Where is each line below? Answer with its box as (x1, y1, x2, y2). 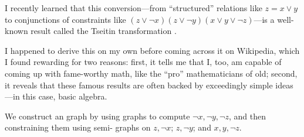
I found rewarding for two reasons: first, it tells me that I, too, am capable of (5, 56, 282, 68)
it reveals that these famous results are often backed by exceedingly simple (5, 78, 273, 91)
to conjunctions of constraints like (5, 13, 126, 25)
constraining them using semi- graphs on (5, 121, 151, 133)
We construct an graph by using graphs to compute (5, 109, 190, 122)
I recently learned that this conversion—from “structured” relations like (5, 2, 262, 13)
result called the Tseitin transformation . (31, 25, 177, 37)
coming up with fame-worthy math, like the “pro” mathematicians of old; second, (5, 67, 298, 79)
